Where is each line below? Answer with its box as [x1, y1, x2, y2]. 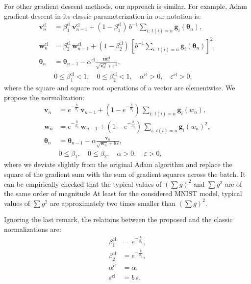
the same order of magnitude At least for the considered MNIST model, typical [4, 188, 242, 199]
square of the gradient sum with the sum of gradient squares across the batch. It [4, 169, 246, 179]
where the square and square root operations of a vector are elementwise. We [4, 82, 235, 92]
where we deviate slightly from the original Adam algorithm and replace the [4, 159, 232, 170]
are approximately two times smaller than [50, 198, 176, 208]
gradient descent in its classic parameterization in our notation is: [4, 10, 201, 21]
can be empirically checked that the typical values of [4, 178, 162, 189]
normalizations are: [4, 224, 61, 234]
